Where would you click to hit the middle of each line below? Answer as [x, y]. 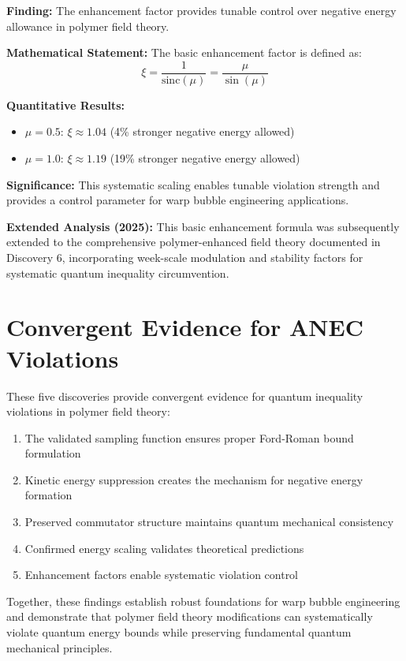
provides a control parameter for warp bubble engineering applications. [178, 200]
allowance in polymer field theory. [88, 26]
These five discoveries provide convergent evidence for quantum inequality [185, 396]
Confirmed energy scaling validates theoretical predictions [164, 548]
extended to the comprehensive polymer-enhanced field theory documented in [194, 242]
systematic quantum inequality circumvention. [118, 273]
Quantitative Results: [65, 105]
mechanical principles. [60, 647]
